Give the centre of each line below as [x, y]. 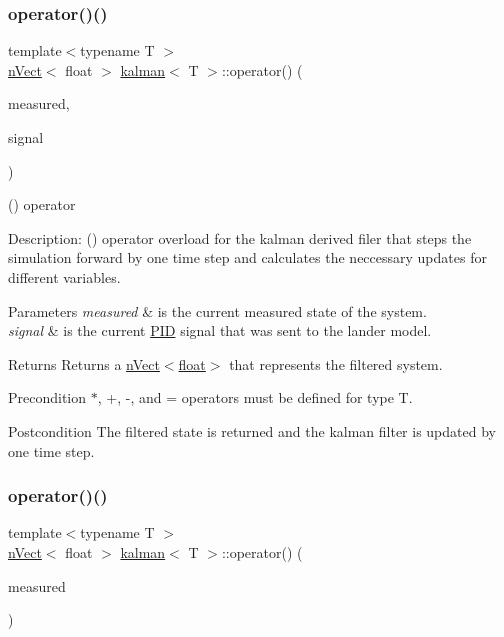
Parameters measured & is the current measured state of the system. [217, 310]
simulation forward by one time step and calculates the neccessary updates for [247, 257]
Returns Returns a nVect [84, 363]
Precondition [47, 397]
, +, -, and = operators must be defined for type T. [255, 397]
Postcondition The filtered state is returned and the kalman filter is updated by [252, 430]
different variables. [64, 276]
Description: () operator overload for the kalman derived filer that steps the [240, 237]
